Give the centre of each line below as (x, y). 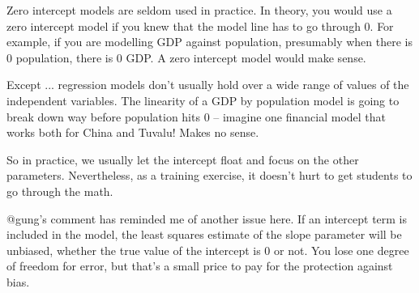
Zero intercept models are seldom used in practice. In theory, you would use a (199, 10)
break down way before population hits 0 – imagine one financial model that (197, 116)
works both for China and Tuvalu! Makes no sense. (133, 132)
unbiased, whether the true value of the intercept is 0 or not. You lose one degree (208, 250)
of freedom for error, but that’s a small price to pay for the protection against (200, 266)
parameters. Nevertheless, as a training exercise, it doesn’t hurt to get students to (209, 175)
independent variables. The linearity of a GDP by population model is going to (203, 100)
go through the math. (60, 191)
